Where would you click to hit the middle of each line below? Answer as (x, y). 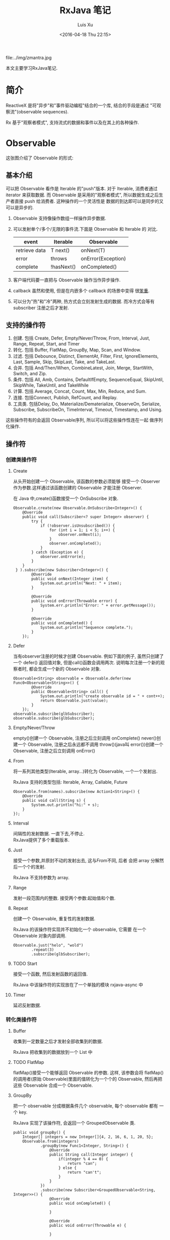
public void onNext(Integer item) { (70, 579)
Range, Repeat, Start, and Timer (46, 344)
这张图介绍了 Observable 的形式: (40, 158)
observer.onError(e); (63, 557)
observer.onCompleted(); (75, 544)
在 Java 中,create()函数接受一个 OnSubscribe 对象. (66, 498)
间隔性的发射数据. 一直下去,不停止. (49, 834)
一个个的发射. (32, 867)
